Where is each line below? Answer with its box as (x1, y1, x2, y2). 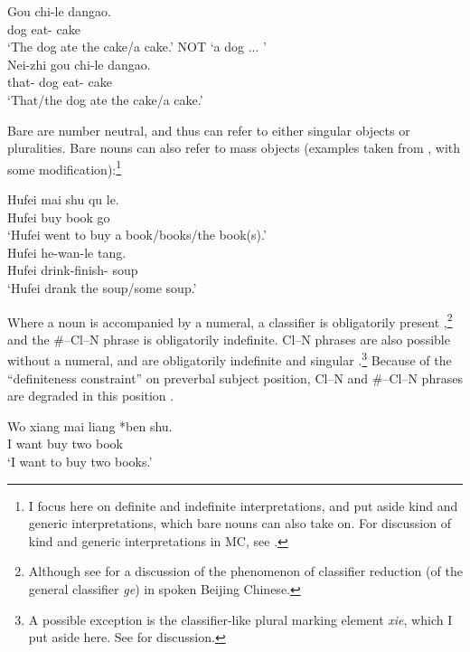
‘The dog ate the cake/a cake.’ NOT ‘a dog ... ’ (7, 37, 267, 56)
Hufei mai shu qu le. (7, 190, 119, 208)
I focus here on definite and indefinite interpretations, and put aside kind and (28, 496, 458, 515)
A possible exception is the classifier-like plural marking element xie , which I (28, 609, 453, 628)
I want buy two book (7, 434, 123, 453)
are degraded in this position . (7, 386, 174, 405)
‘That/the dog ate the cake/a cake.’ (7, 90, 203, 109)
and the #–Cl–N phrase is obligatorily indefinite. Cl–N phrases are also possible (7, 329, 450, 348)
